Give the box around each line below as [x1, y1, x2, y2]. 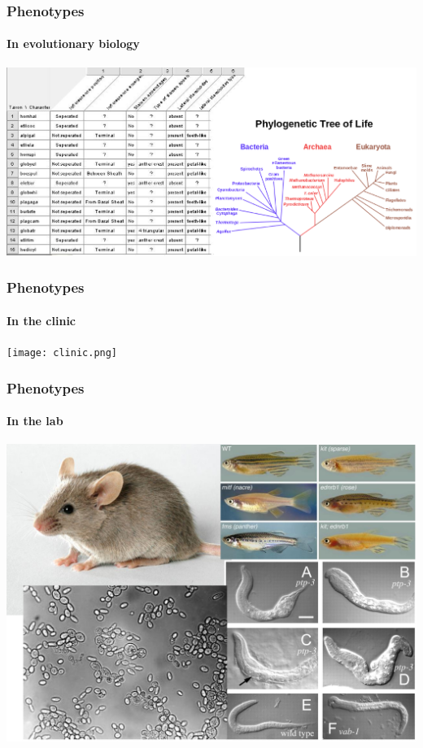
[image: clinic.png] [7, 346, 118, 359]
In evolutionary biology [7, 35, 140, 52]
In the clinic [7, 311, 76, 328]
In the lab [7, 412, 63, 429]
